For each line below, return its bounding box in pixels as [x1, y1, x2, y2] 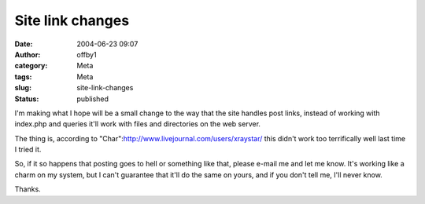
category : [14, 61, 48, 71]
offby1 [76, 49, 98, 59]
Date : [14, 39, 33, 49]
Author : [14, 49, 41, 59]
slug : [14, 83, 31, 93]
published [76, 94, 109, 104]
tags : [14, 71, 32, 82]
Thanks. [14, 184, 41, 194]
